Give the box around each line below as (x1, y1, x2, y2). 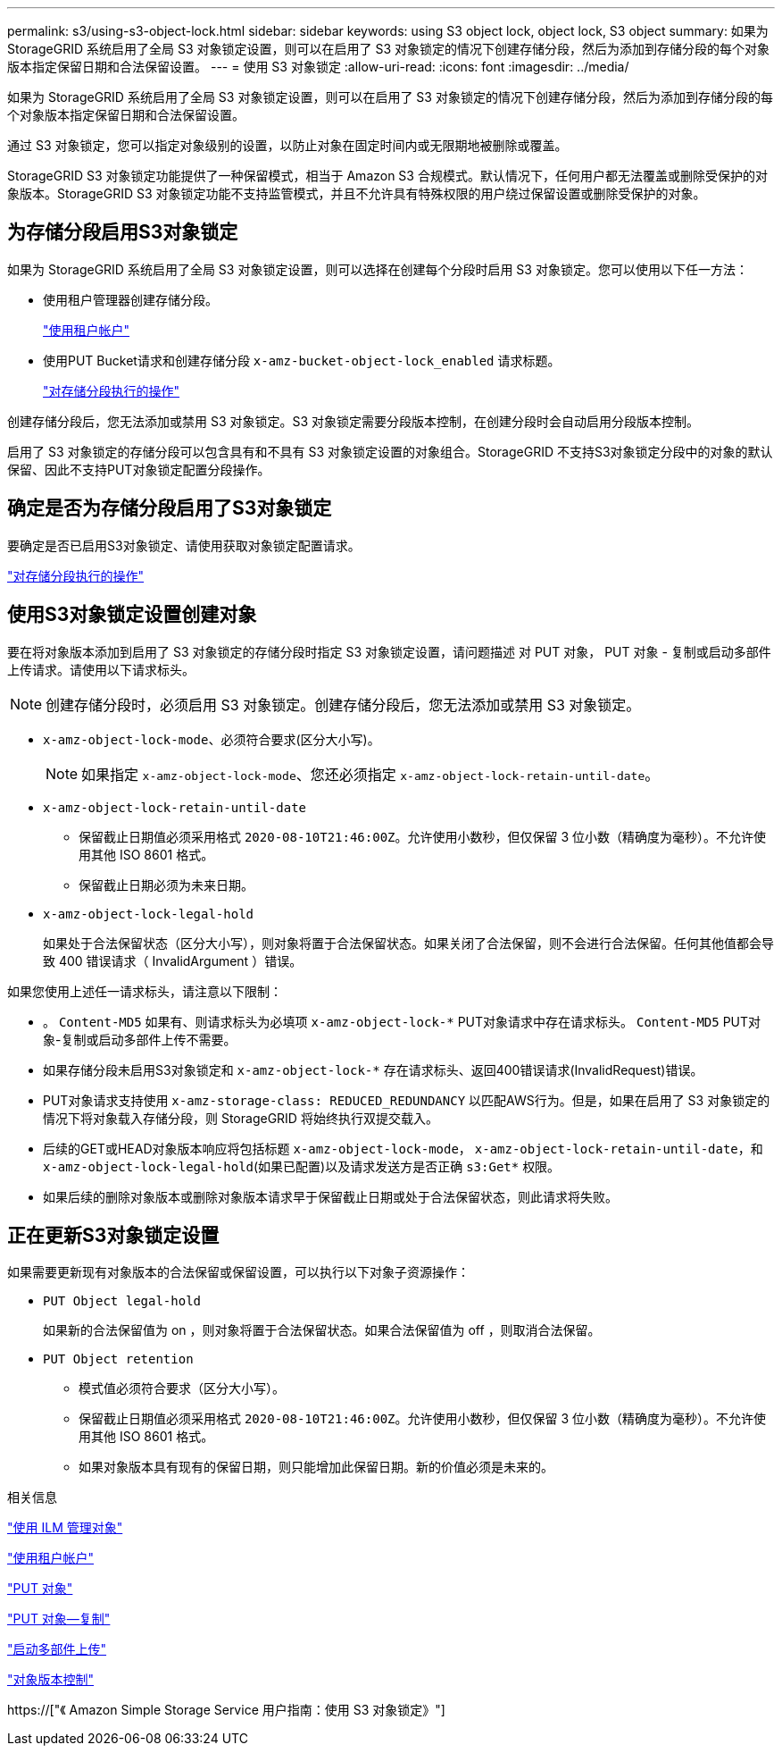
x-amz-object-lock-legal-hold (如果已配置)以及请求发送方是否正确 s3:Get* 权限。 (43, 1158, 561, 1174)
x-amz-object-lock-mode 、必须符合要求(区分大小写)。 (43, 731, 380, 747)
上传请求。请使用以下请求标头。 (7, 661, 195, 677)
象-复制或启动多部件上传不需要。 (43, 1031, 237, 1047)
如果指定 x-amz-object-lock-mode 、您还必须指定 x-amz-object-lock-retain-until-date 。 (81, 765, 660, 784)
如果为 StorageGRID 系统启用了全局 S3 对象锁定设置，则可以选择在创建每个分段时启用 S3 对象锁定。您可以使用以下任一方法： (7, 261, 748, 277)
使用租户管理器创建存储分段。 (43, 291, 218, 307)
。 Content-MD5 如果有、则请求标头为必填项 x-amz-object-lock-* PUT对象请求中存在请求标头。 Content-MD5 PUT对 (43, 1013, 761, 1029)
